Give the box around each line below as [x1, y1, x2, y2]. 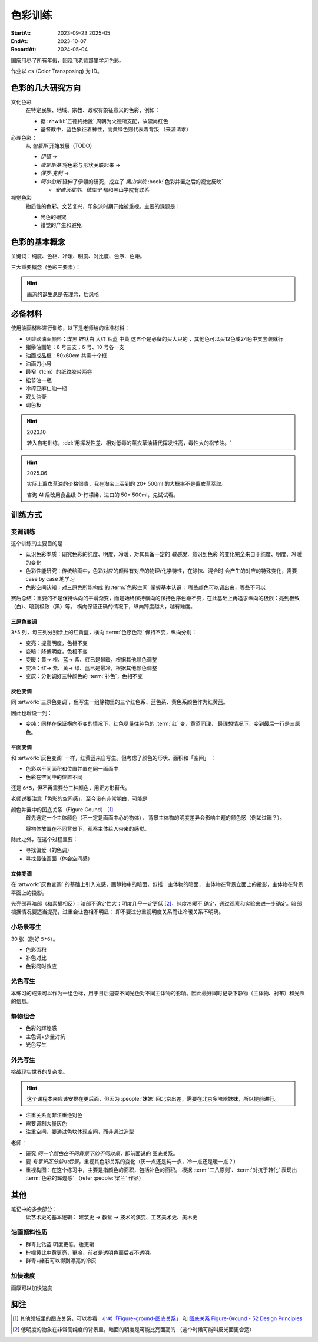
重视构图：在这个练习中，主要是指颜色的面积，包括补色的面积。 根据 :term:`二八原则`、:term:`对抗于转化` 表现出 [25, 1166, 297, 1173]
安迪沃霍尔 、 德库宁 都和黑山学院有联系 [55, 186, 150, 193]
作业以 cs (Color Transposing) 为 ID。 [11, 68, 102, 75]
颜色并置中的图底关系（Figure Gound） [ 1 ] [11, 805, 114, 813]
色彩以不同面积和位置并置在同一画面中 [25, 765, 119, 772]
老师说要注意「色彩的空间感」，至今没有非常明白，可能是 [11, 795, 148, 802]
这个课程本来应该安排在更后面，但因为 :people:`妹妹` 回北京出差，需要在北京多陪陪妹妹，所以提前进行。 [26, 1096, 280, 1103]
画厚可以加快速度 [11, 1284, 52, 1291]
